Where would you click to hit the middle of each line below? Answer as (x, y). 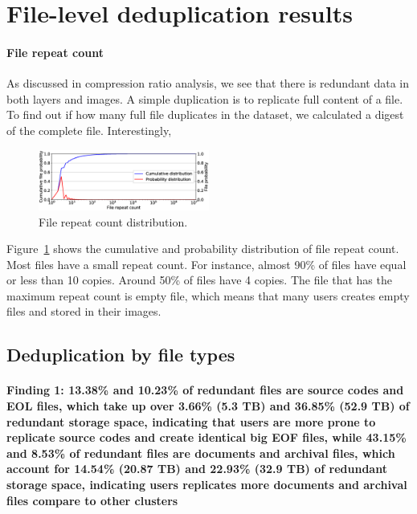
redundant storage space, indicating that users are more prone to (191, 421)
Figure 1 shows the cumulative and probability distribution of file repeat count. (203, 249)
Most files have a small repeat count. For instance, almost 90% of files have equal (206, 264)
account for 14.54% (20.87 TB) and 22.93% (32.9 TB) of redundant (197, 469)
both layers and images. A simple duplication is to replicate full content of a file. (205, 98)
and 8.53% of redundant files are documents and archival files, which (201, 453)
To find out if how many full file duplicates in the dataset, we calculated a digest (205, 114)
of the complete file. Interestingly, (89, 130)
